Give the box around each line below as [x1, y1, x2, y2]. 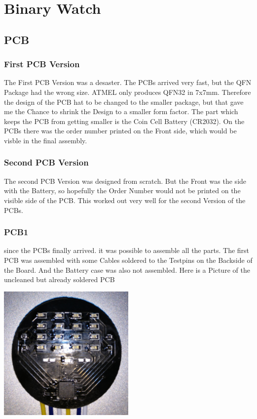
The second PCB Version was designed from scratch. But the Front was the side [4, 175, 247, 186]
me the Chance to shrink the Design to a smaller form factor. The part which [4, 106, 238, 117]
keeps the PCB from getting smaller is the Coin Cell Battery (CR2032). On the [4, 116, 245, 126]
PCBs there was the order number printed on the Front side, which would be [4, 126, 237, 136]
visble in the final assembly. [4, 135, 87, 145]
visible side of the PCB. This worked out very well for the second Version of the [4, 195, 246, 205]
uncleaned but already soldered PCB [4, 274, 115, 285]
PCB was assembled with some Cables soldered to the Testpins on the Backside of [4, 254, 253, 265]
